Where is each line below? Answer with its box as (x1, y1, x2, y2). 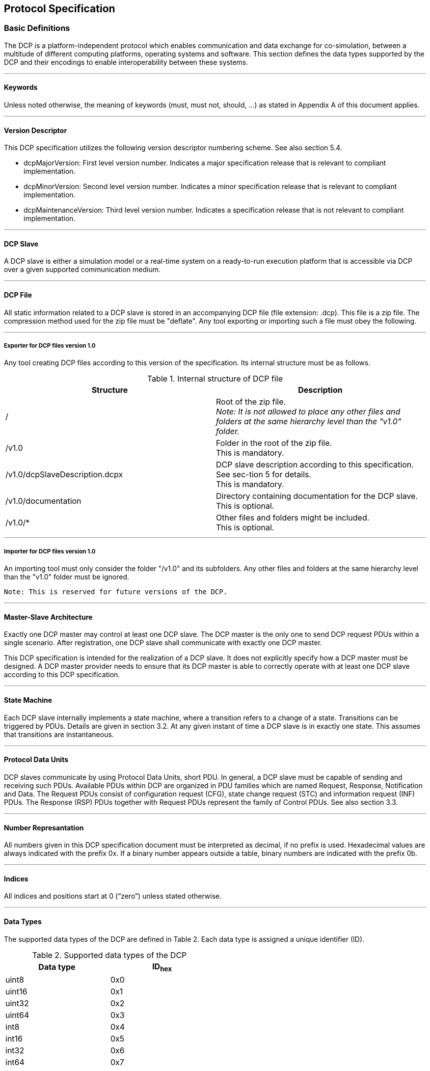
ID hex (152, 961, 172, 973)
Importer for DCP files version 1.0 (4, 548, 96, 555)
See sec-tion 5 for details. (216, 469, 312, 480)
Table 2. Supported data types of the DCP (32, 950, 187, 960)
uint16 (5, 986, 27, 996)
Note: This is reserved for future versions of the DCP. (4, 588, 228, 596)
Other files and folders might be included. (216, 513, 370, 523)
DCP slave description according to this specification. (216, 460, 414, 470)
